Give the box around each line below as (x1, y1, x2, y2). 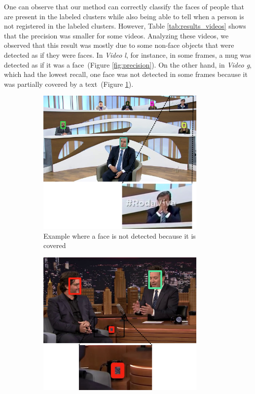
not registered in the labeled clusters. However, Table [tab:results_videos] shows (4, 21, 246, 31)
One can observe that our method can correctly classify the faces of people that (4, 1, 244, 11)
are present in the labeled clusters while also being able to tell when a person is (4, 11, 244, 21)
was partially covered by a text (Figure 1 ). (4, 78, 134, 89)
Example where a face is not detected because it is (43, 230, 196, 241)
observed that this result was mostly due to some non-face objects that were (4, 40, 234, 50)
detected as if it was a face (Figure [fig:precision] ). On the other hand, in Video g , (4, 59, 252, 70)
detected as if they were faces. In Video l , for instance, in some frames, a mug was (4, 49, 252, 60)
